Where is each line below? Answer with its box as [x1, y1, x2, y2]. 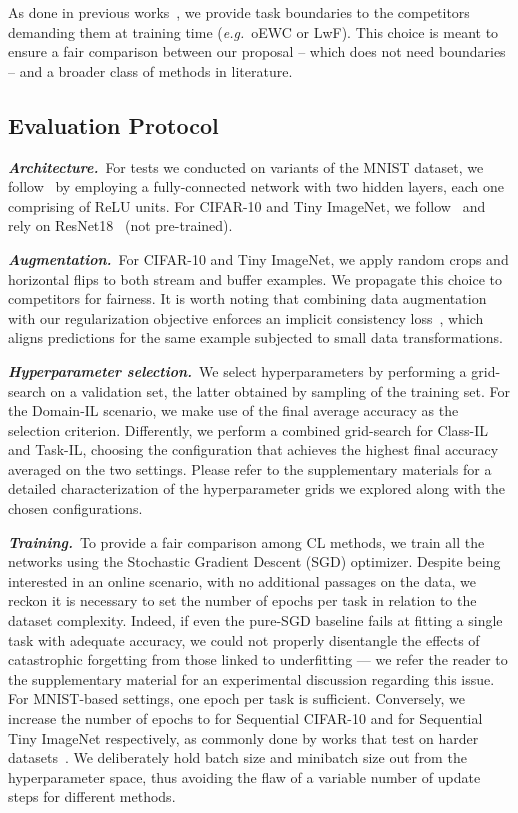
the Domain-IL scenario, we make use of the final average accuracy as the [8, 400, 459, 421]
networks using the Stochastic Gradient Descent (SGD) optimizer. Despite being [8, 551, 501, 572]
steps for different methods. [8, 786, 176, 807]
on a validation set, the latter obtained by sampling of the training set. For [50, 380, 510, 401]
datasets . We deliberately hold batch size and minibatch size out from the [8, 747, 467, 768]
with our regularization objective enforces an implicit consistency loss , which [8, 307, 484, 328]
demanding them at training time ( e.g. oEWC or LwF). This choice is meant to [8, 21, 499, 42]
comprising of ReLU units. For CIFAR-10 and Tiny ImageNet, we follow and [8, 195, 486, 216]
